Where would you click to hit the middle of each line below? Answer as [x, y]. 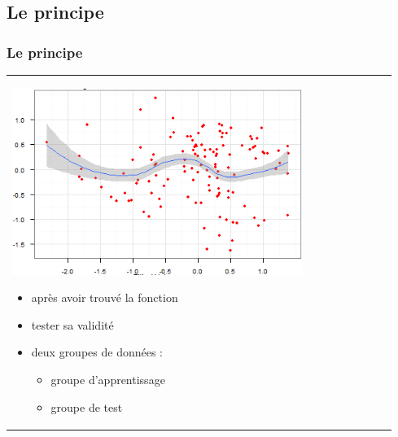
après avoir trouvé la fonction [105, 297]
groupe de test [87, 406]
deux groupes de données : [97, 352]
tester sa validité [72, 324]
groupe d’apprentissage [108, 379]
